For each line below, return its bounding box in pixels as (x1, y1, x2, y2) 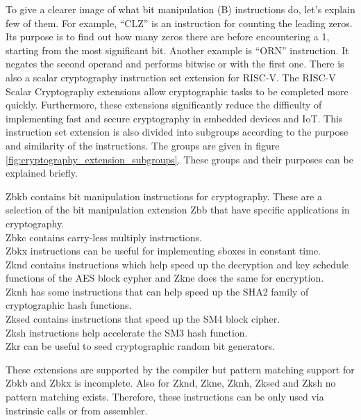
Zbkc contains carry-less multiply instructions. (6, 229, 202, 244)
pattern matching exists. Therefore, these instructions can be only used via (6, 389, 324, 404)
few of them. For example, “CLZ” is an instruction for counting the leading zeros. (6, 15, 353, 30)
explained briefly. (6, 165, 78, 180)
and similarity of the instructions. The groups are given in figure (6, 138, 280, 152)
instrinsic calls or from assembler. (6, 403, 148, 417)
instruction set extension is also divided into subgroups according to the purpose (6, 124, 349, 139)
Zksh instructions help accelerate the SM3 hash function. (6, 325, 248, 339)
